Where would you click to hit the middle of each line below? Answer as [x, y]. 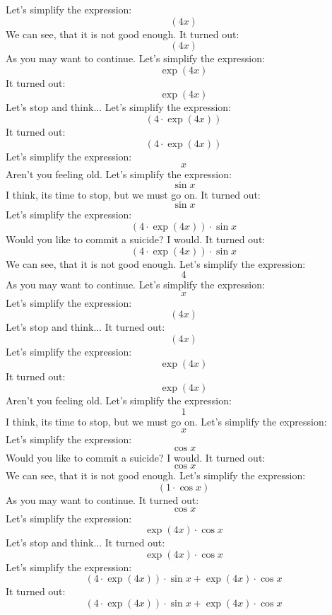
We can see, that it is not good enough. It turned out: [123, 34]
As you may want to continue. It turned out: [102, 500]
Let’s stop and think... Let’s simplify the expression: [119, 107]
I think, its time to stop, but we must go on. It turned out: [133, 194]
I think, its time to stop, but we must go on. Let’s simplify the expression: [166, 421]
